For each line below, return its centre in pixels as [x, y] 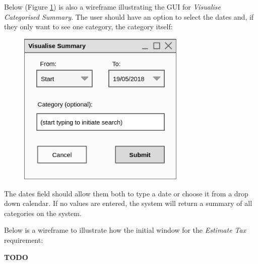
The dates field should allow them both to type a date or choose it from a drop [126, 193]
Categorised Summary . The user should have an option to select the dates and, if [129, 16]
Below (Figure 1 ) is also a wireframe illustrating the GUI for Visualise [113, 7]
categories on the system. [43, 213]
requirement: [24, 240]
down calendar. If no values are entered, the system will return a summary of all [128, 203]
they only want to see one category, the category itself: [88, 27]
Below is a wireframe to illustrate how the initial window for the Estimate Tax [125, 230]
